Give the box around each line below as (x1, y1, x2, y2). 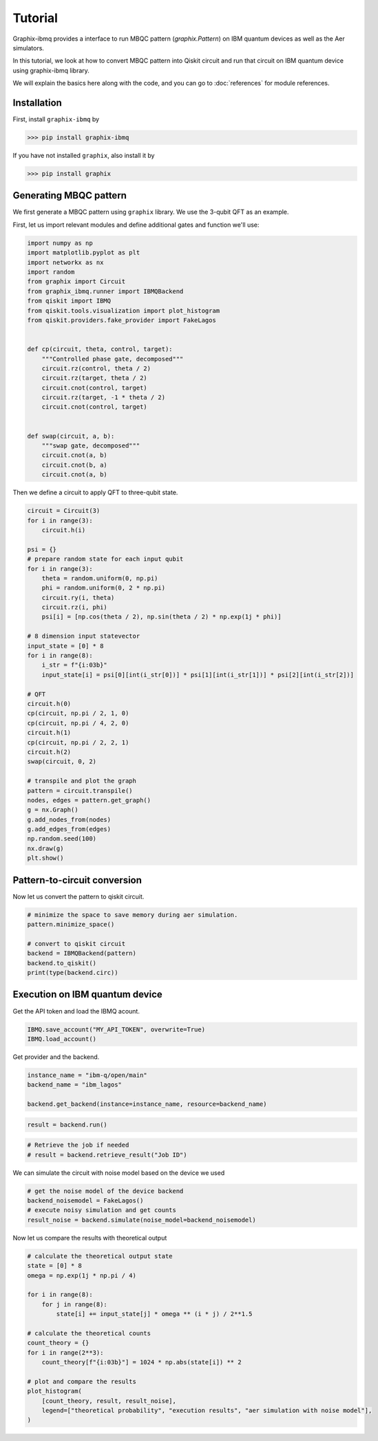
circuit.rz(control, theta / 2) (41, 364, 151, 372)
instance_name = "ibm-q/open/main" (27, 1071, 147, 1079)
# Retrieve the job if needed (27, 1141, 129, 1149)
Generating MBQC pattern (12, 190, 127, 201)
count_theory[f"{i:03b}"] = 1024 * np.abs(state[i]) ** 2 (41, 1358, 242, 1367)
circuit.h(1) (27, 729, 72, 737)
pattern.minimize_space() (27, 920, 115, 929)
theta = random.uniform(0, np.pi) (41, 574, 158, 582)
